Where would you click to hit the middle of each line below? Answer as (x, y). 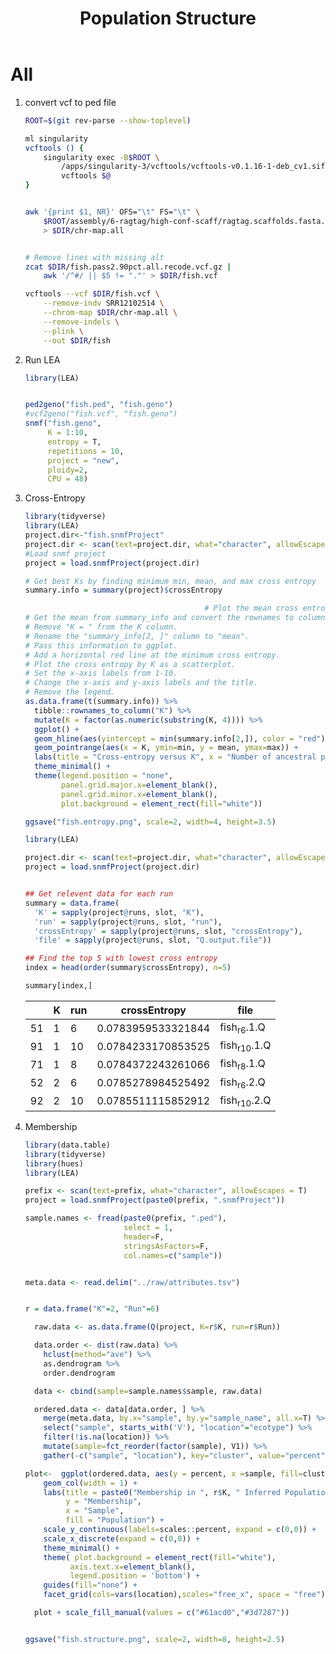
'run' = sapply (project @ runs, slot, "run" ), (128, 922)
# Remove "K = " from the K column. (101, 627)
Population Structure (168, 18)
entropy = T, (74, 442)
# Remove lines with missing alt (94, 257)
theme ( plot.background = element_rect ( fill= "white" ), (160, 1557)
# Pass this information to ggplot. (101, 645)
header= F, (144, 1237)
